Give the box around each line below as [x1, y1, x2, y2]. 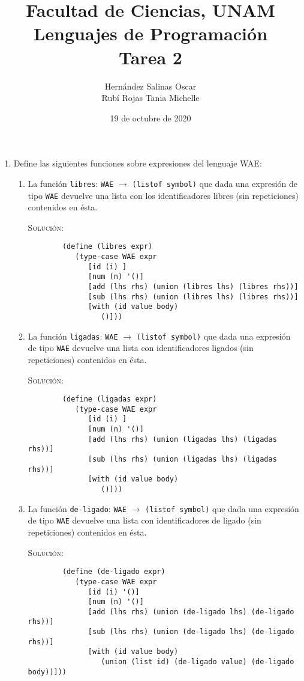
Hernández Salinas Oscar [104, 79, 197, 92]
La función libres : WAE [28, 177, 114, 189]
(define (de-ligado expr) [62, 567, 165, 576]
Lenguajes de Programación [33, 21, 268, 46]
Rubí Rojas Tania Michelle [101, 91, 200, 104]
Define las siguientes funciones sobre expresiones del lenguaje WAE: [13, 157, 262, 169]
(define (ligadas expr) [62, 395, 157, 404]
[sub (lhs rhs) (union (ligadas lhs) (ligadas [88, 455, 277, 464]
